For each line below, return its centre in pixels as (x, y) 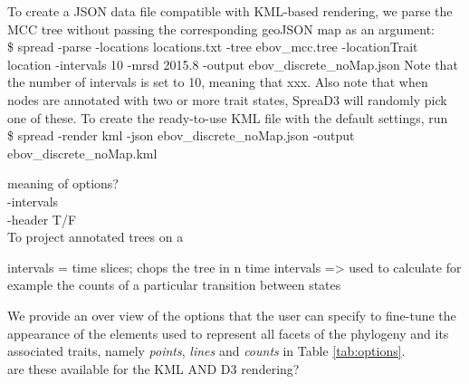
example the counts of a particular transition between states (174, 285)
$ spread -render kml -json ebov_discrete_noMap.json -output (181, 135)
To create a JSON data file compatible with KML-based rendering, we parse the (230, 11)
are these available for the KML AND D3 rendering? (153, 368)
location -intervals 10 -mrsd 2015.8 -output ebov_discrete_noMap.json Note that (233, 64)
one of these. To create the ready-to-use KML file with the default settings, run (228, 117)
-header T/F (42, 219)
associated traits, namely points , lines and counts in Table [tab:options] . (206, 351)
